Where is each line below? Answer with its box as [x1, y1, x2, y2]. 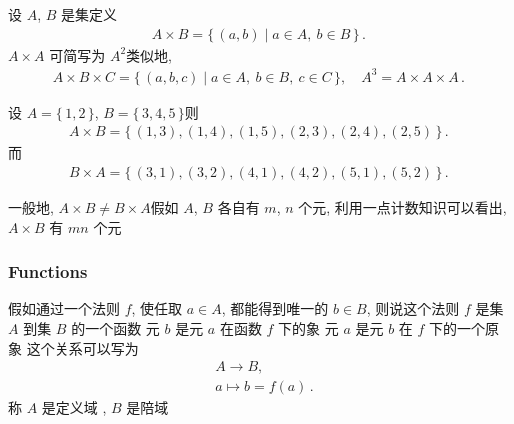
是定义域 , [41, 397, 107, 418]
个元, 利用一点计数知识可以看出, [298, 197, 507, 217]
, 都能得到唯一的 [221, 298, 329, 319]
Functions [8, 259, 88, 284]
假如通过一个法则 [8, 298, 120, 319]
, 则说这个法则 [366, 298, 460, 319]
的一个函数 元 [71, 318, 160, 338]
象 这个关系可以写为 [8, 337, 139, 358]
